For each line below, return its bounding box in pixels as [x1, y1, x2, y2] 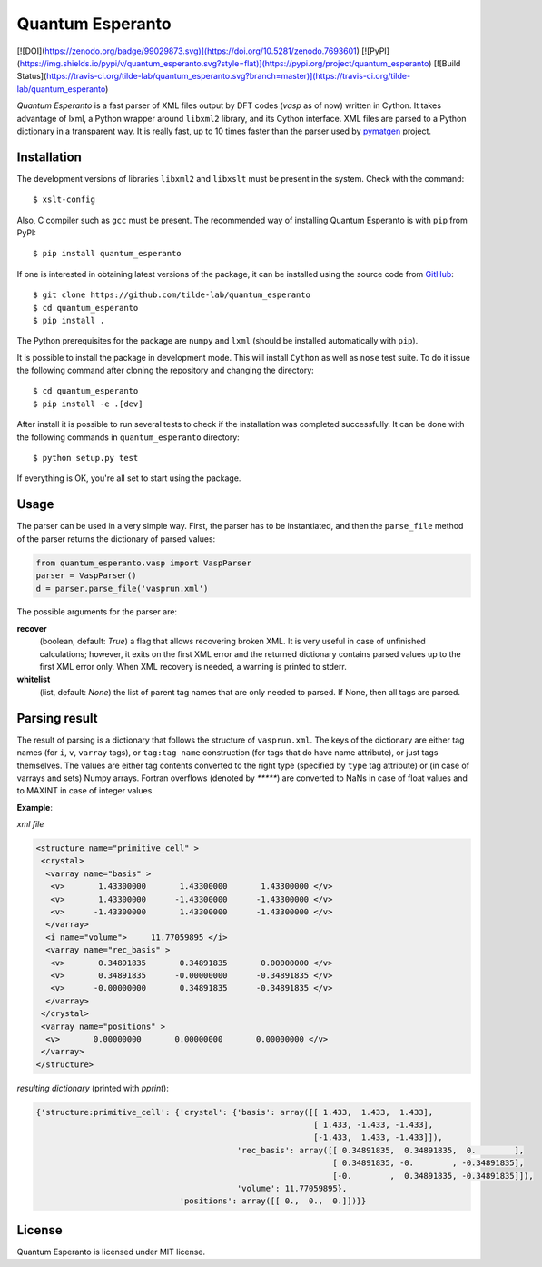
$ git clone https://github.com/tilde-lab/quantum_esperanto [33, 290, 310, 300]
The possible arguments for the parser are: [16, 606, 177, 617]
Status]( [16, 71, 47, 82]
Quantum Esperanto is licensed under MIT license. [16, 1246, 206, 1257]
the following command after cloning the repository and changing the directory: [16, 364, 315, 376]
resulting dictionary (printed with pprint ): [16, 1082, 170, 1093]
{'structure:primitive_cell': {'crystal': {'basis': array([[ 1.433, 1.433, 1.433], [35, 1107, 434, 1117]
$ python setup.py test [33, 453, 139, 464]
